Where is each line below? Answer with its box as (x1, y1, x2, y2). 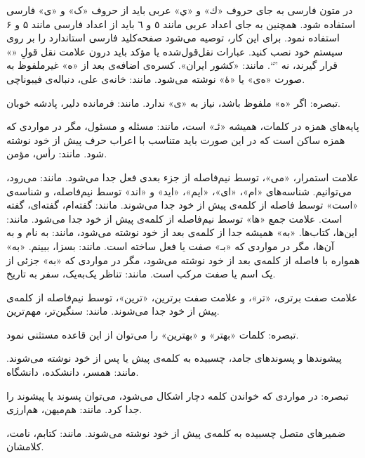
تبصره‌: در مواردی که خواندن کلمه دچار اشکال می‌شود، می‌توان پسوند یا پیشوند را (6, 388, 349, 403)
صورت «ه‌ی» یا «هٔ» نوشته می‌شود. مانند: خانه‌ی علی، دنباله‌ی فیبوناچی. (6, 71, 305, 86)
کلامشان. (6, 439, 44, 454)
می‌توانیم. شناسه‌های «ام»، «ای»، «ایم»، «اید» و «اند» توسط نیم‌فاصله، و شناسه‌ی (6, 183, 352, 198)
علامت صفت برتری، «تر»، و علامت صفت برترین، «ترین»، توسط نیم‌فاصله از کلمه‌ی (6, 289, 358, 304)
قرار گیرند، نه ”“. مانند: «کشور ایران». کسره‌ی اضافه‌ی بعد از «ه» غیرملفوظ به (6, 58, 338, 72)
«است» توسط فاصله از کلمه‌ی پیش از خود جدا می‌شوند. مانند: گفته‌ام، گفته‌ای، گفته (6, 197, 359, 212)
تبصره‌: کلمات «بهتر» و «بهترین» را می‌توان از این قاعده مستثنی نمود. (6, 327, 299, 341)
